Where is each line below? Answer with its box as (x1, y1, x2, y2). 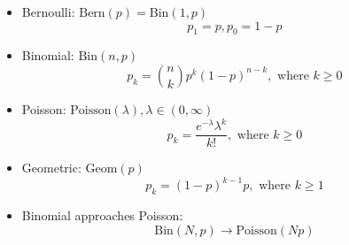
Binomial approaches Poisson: (21, 206, 183, 225)
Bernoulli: (21, 3, 75, 20)
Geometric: (21, 158, 81, 177)
